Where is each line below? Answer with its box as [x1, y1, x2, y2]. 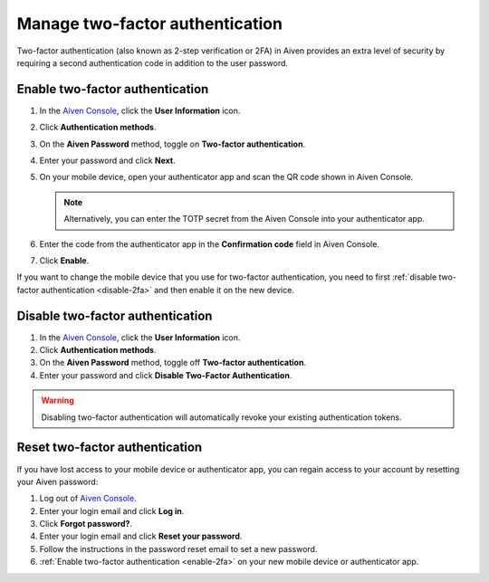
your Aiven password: [16, 476, 99, 487]
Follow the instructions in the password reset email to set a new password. [39, 543, 318, 554]
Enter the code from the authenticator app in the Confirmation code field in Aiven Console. [39, 238, 380, 249]
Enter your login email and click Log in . [39, 505, 185, 516]
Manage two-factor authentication [16, 14, 283, 33]
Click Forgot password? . [39, 519, 133, 530]
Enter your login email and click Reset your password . [39, 530, 243, 542]
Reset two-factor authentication [16, 440, 203, 455]
